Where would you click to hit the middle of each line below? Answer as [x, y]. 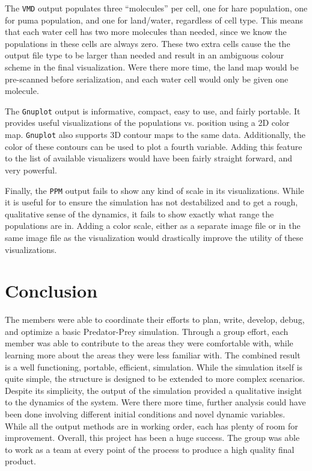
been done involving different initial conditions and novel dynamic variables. [145, 414]
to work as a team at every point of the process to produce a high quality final [150, 449]
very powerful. [31, 170]
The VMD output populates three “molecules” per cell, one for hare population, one [156, 8]
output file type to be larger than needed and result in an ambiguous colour [145, 55]
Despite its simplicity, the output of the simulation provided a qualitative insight [154, 390]
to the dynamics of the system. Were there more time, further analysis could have [155, 402]
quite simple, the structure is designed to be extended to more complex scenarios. [155, 379]
